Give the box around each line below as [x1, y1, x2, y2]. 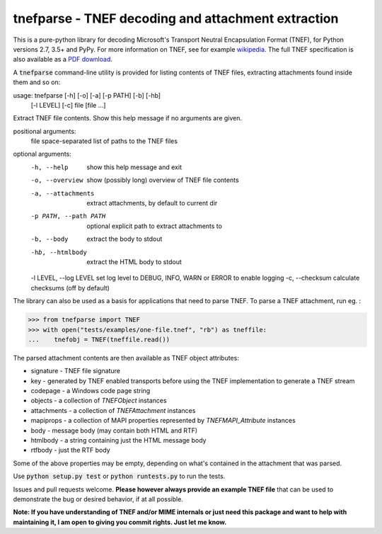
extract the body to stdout [86, 234, 163, 244]
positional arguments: [13, 127, 76, 135]
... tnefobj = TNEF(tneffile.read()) [28, 335, 170, 343]
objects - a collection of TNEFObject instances [30, 397, 167, 405]
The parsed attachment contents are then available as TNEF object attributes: [13, 353, 240, 362]
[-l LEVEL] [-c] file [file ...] [30, 101, 106, 109]
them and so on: [13, 78, 61, 86]
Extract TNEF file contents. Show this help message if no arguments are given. [13, 114, 243, 123]
